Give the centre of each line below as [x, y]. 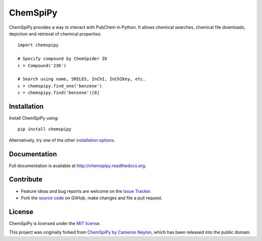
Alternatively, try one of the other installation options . [62, 140]
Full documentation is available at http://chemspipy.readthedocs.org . [78, 166]
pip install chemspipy [45, 129]
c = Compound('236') [42, 65]
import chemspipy [38, 45]
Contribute [26, 180]
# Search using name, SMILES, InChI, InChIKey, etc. [82, 79]
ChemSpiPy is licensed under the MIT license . [55, 223]
